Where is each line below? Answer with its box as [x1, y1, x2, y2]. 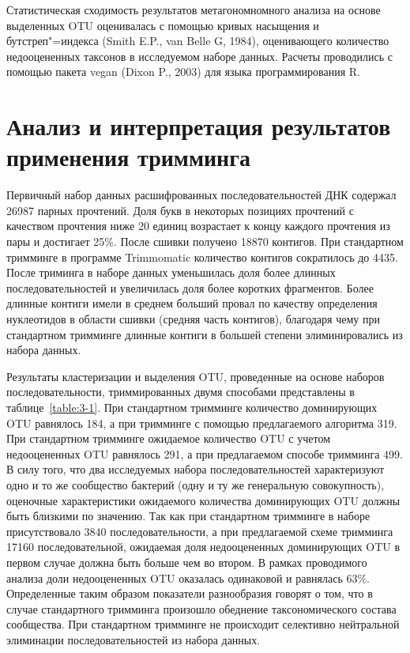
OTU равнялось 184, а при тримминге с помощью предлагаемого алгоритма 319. [6, 414, 397, 431]
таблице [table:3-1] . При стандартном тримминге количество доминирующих [6, 399, 378, 415]
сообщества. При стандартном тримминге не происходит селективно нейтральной [6, 616, 400, 632]
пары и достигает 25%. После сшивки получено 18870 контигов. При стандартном [6, 233, 404, 250]
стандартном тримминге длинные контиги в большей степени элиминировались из [6, 326, 403, 342]
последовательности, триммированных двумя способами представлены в [6, 383, 355, 400]
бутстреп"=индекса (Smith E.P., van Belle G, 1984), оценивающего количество [6, 32, 389, 49]
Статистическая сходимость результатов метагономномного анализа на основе [6, 2, 381, 17]
